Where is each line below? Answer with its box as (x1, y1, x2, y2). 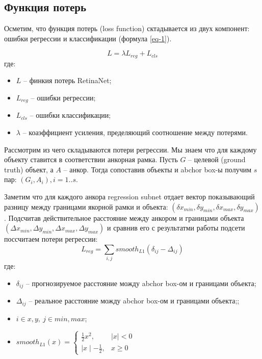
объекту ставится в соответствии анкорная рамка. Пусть (4, 154, 178, 165)
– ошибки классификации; (30, 110, 111, 120)
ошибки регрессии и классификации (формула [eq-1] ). (4, 33, 172, 43)
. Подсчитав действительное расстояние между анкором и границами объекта (4, 212, 244, 223)
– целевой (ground (188, 154, 246, 165)
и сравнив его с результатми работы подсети (107, 222, 245, 233)
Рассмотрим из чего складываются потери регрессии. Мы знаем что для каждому (4, 144, 257, 155)
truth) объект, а (4, 164, 54, 174)
